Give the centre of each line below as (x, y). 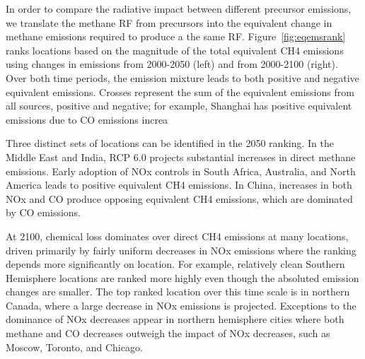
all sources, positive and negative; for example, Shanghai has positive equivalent (179, 106)
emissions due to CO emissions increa (87, 119)
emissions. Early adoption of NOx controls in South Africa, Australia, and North (181, 171)
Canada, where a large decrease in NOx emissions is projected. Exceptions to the (181, 305)
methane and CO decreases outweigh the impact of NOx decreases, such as (168, 333)
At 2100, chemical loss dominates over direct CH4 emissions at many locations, (177, 236)
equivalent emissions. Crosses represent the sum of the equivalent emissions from (180, 92)
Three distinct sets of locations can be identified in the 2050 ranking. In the (170, 143)
